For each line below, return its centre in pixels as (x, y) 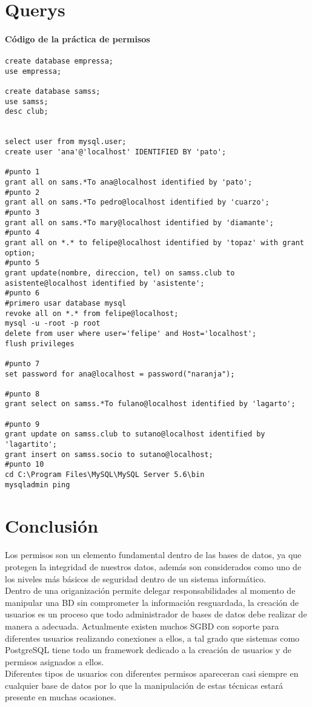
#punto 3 (22, 213)
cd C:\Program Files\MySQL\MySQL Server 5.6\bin (105, 475)
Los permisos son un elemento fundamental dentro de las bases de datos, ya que (153, 555)
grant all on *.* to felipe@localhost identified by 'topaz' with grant (154, 242)
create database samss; (53, 92)
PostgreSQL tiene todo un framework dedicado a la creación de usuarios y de (148, 650)
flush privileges (40, 344)
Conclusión (52, 525)
